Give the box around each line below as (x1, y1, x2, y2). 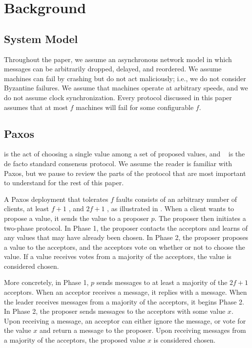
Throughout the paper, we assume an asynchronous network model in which (4, 54, 232, 64)
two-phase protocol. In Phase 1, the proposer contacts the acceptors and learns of (4, 222, 248, 233)
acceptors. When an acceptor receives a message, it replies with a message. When (4, 287, 247, 297)
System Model (4, 31, 78, 46)
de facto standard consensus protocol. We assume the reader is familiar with (4, 158, 232, 168)
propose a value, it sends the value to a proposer (4, 213, 149, 223)
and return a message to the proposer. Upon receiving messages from (39, 325, 246, 335)
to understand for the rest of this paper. (4, 177, 124, 188)
